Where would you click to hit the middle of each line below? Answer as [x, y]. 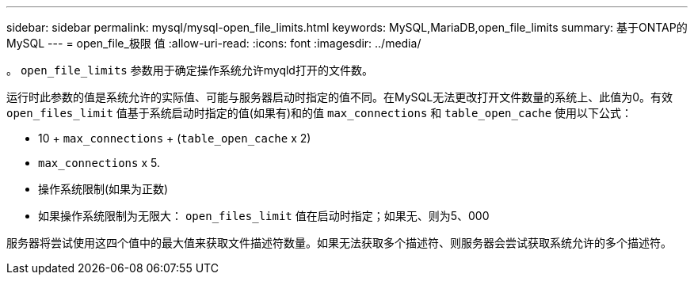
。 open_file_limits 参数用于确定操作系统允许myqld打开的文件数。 [190, 70]
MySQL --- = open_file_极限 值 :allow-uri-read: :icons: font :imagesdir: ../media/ [214, 43]
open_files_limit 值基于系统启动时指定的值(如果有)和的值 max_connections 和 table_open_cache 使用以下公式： [320, 113]
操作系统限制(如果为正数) [103, 189]
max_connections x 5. [99, 163]
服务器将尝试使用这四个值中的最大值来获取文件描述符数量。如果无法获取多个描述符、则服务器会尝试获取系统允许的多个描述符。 [339, 243]
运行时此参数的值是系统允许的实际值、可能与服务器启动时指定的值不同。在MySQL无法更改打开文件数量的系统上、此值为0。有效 [340, 97]
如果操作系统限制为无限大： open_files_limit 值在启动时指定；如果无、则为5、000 [264, 216]
